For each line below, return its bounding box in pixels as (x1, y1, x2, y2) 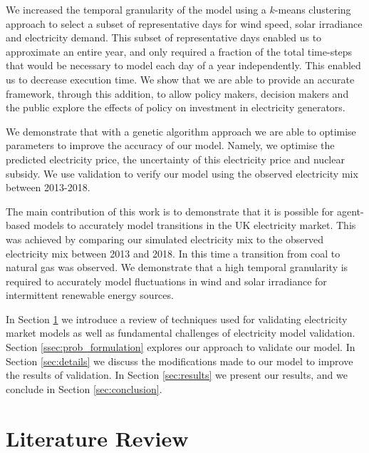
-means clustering (274, 2, 351, 16)
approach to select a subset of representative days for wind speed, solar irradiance (6, 16, 363, 31)
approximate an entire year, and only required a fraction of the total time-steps (6, 44, 353, 58)
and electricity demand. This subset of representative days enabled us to (6, 30, 322, 45)
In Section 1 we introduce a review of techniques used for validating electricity (6, 311, 348, 326)
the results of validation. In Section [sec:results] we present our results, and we (6, 367, 348, 382)
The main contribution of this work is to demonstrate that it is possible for (6, 203, 334, 218)
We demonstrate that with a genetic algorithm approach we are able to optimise (6, 123, 356, 138)
